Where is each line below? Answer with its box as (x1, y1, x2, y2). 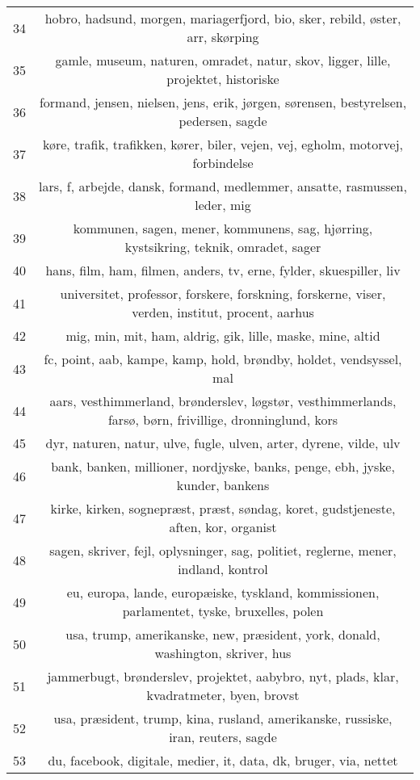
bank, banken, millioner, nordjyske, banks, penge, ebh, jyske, (51, 457, 395, 476)
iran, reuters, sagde (169, 728, 277, 746)
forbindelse (192, 153, 254, 172)
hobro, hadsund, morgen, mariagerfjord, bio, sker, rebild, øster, (44, 9, 401, 27)
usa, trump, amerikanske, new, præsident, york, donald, (65, 625, 380, 644)
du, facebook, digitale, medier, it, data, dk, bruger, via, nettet (48, 751, 398, 770)
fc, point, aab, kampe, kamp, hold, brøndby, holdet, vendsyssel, (44, 350, 402, 368)
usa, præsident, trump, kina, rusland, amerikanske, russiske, (53, 709, 393, 728)
